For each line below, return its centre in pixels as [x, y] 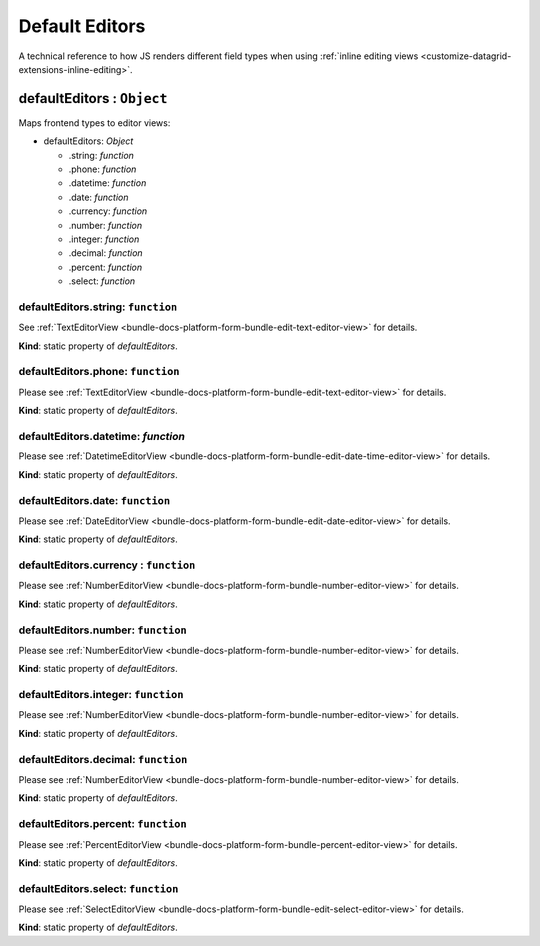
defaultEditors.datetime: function [101, 436]
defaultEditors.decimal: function [103, 759]
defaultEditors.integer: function [101, 695]
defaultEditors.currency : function [107, 565]
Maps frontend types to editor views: [94, 122]
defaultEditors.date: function [94, 500]
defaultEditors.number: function [102, 630]
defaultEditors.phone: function [99, 372]
